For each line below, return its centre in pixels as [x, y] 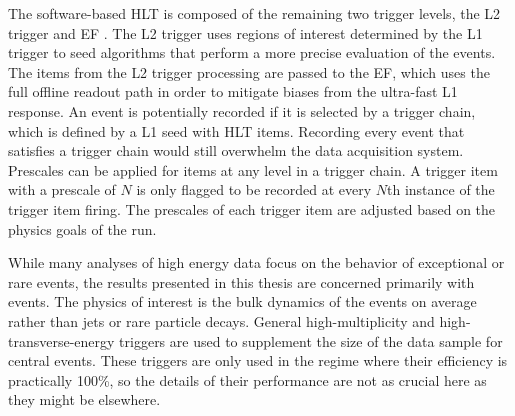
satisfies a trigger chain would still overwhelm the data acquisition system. [236, 150]
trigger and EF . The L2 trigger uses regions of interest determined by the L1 [245, 32]
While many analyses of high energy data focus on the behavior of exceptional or [256, 262]
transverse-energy [61, 340]
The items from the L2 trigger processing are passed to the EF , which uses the [249, 71]
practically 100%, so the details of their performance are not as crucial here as [247, 379]
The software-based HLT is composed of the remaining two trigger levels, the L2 [254, 13]
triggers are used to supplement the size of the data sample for [311, 340]
